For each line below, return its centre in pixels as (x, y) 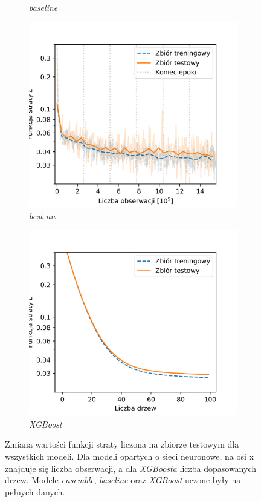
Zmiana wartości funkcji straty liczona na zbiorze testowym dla (122, 444)
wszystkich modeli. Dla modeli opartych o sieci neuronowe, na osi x (129, 456)
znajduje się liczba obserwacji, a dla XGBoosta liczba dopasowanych (131, 468)
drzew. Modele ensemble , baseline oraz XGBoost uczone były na (123, 480)
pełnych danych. (35, 491)
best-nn (42, 215)
